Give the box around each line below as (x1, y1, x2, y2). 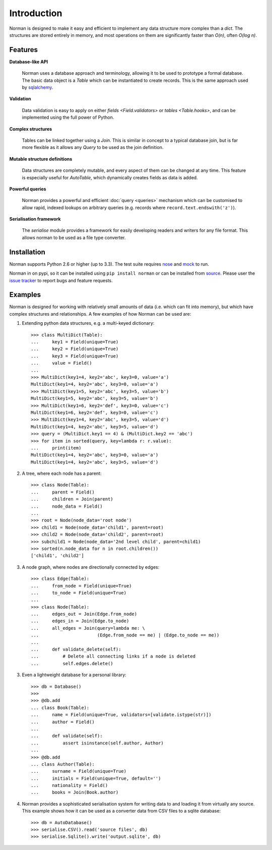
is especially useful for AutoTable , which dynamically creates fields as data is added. (22, 174, 198, 180)
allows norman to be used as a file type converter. (22, 234, 126, 240)
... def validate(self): (31, 733, 103, 739)
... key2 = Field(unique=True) (31, 346, 119, 352)
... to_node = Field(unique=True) (31, 590, 127, 595)
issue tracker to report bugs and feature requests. (9, 277, 113, 283)
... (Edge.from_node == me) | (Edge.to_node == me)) (31, 632, 220, 638)
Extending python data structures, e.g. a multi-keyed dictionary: (22, 320, 155, 326)
